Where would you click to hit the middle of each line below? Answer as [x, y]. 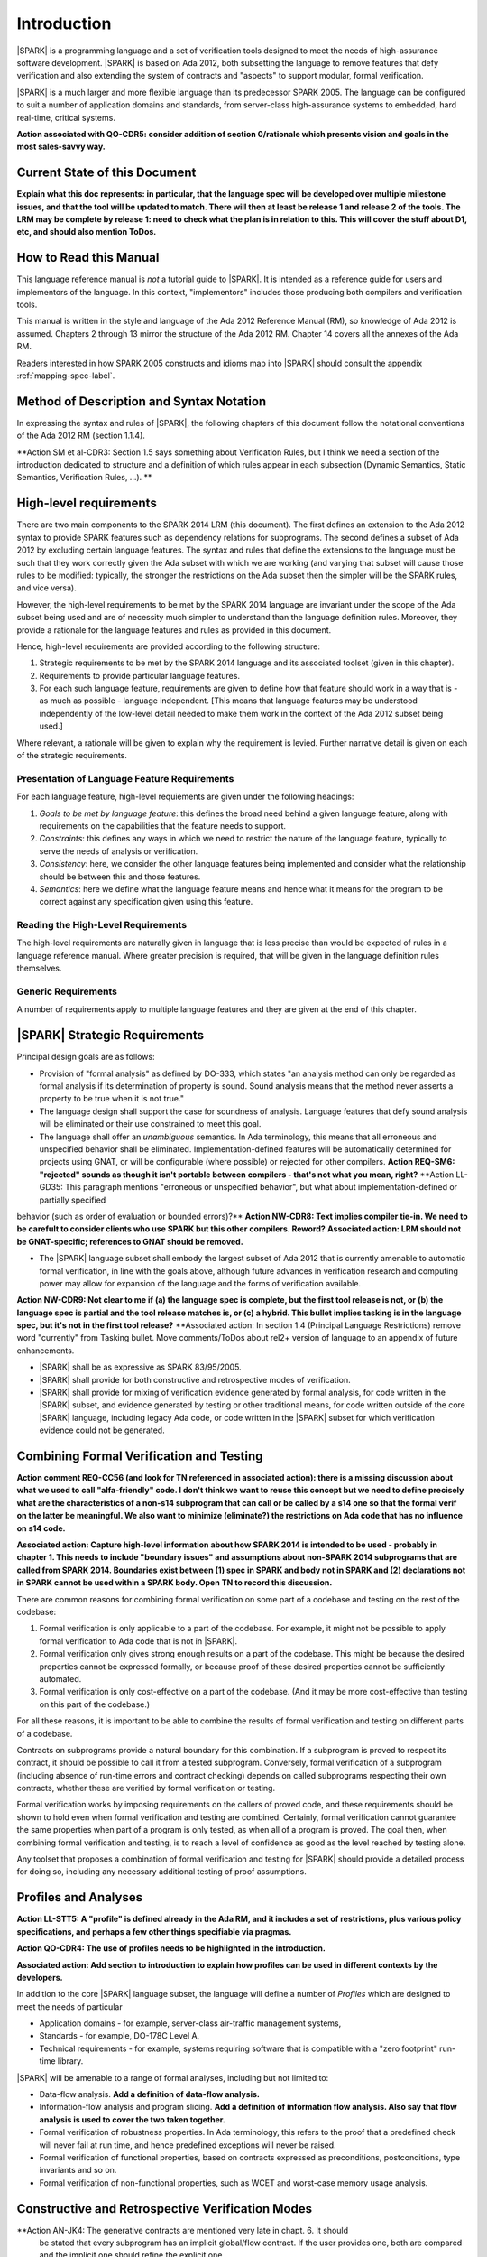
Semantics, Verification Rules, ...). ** [84, 478]
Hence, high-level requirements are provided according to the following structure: [168, 646]
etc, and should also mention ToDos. [87, 232]
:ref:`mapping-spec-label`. [66, 376]
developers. [40, 1977]
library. [70, 2061]
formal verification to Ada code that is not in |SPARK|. [138, 1641]
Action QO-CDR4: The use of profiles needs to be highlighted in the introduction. [171, 1948]
